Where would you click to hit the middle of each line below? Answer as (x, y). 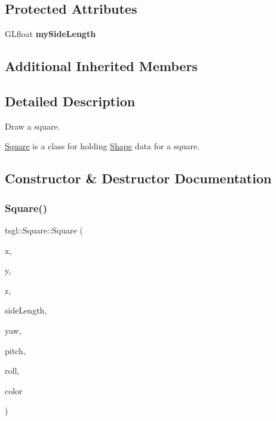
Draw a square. (33, 126)
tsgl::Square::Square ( (44, 230)
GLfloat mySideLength (50, 34)
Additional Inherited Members (101, 66)
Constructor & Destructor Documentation (138, 178)
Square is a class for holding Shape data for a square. (102, 146)
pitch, (15, 350)
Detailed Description (70, 101)
